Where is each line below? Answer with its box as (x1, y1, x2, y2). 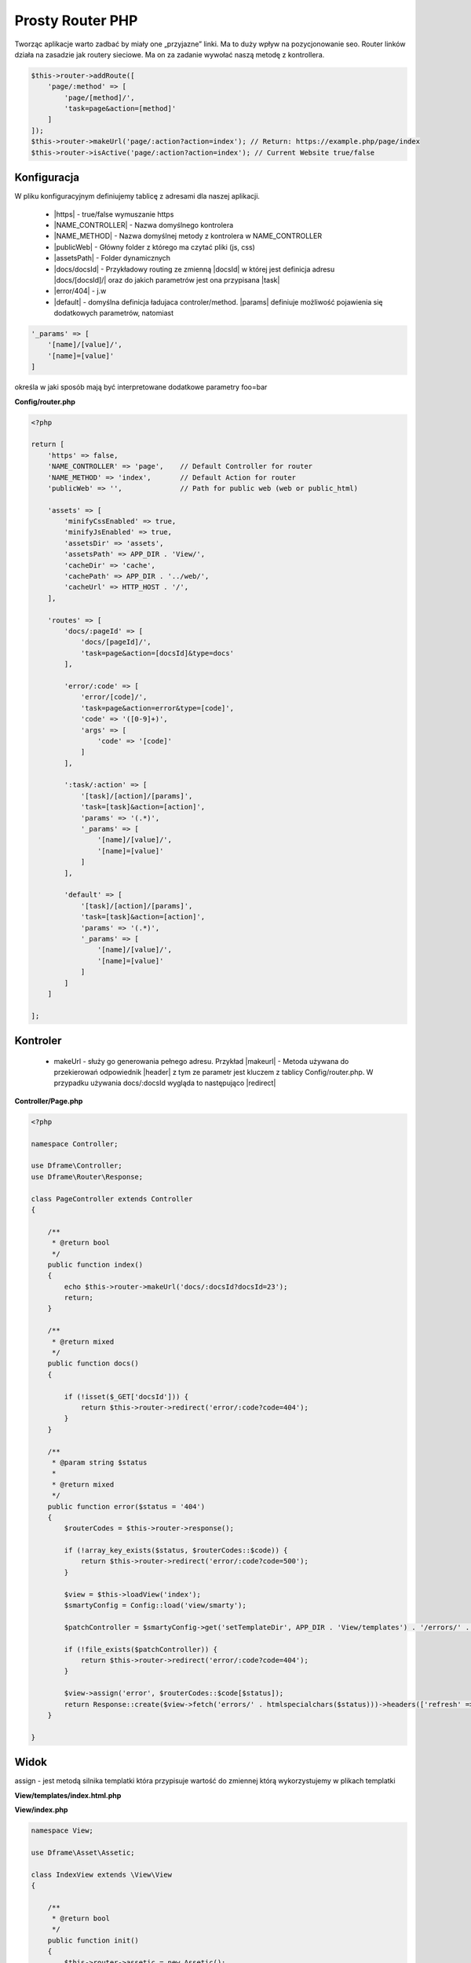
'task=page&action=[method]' (64, 104, 177, 113)
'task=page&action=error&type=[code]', (80, 704, 235, 712)
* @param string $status (51, 1457, 148, 1467)
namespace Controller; (31, 1139, 119, 1148)
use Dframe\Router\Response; (31, 1172, 144, 1181)
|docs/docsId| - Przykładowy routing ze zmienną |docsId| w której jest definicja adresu (53, 264, 335, 274)
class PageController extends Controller (31, 1194, 193, 1203)
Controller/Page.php (14, 1096, 83, 1106)
